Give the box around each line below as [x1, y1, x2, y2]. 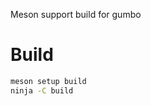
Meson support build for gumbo [10, 9, 142, 20]
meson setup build [10, 76, 87, 86]
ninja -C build [10, 85, 74, 96]
